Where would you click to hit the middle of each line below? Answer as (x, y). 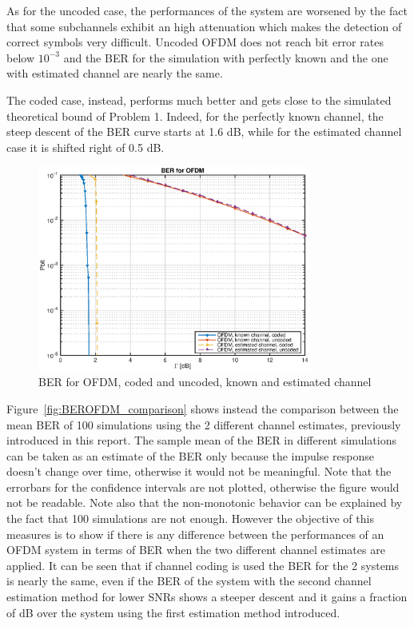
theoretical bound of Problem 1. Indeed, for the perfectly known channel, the (195, 116)
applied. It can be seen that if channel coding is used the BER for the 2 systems (203, 565)
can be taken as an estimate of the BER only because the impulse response (190, 455)
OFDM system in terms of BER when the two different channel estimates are (196, 550)
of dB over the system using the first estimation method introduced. (173, 612)
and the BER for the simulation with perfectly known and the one (226, 57)
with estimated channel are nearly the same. (115, 73)
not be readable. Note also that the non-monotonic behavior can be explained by (205, 502)
